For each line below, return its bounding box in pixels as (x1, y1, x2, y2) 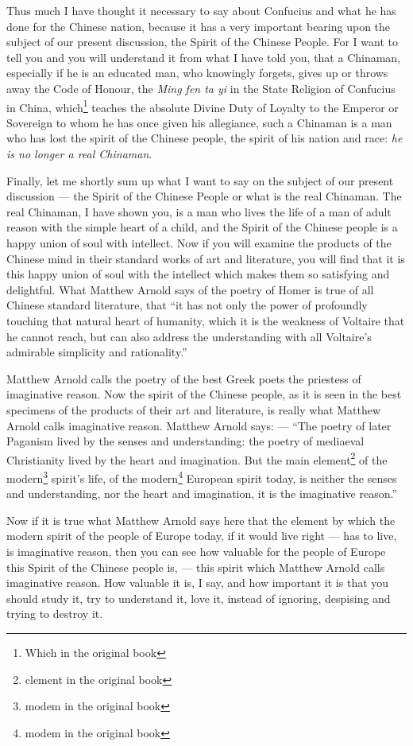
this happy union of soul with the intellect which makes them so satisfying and (6, 266, 390, 282)
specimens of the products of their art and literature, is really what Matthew (6, 401, 381, 418)
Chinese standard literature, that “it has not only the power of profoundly (6, 297, 368, 313)
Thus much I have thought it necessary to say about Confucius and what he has (6, 2, 396, 18)
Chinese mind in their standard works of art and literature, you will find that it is (6, 250, 405, 266)
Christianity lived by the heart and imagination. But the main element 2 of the (6, 449, 388, 468)
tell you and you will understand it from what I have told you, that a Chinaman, (6, 49, 401, 65)
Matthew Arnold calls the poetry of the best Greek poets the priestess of (6, 370, 361, 387)
